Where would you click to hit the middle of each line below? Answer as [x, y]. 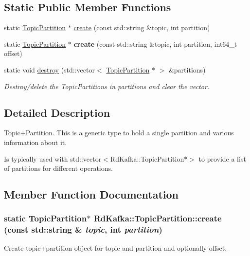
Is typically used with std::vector [53, 158]
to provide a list [222, 158]
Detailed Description [57, 112]
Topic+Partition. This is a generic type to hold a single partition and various [119, 133]
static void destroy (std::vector [49, 69]
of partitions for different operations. [58, 168]
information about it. [36, 142]
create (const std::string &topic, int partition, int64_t [155, 44]
